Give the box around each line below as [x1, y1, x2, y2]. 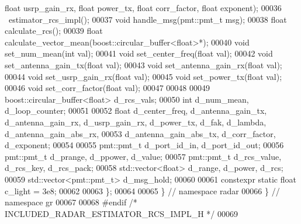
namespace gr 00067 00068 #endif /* [5, 196, 137, 208]
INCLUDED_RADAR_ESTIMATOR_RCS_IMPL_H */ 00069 [5, 207, 238, 219]
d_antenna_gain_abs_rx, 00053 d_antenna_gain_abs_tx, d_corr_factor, [5, 127, 276, 139]
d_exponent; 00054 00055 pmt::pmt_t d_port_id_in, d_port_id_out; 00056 [5, 139, 284, 151]
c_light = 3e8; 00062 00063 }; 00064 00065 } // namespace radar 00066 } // [5, 184, 280, 197]
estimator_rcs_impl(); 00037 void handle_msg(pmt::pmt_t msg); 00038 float [8, 13, 287, 25]
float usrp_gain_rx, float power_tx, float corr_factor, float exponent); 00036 [5, 2, 282, 13]
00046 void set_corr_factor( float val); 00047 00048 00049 [5, 82, 210, 94]
